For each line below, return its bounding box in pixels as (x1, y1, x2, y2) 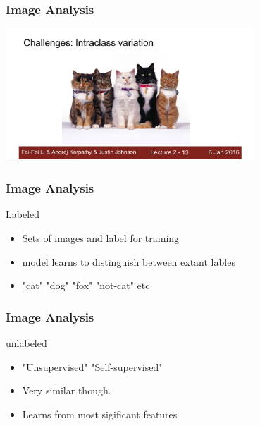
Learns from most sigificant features (22, 406, 178, 421)
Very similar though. (22, 383, 111, 398)
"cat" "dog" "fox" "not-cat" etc (22, 278, 150, 293)
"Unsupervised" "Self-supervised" (22, 359, 163, 374)
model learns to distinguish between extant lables (22, 254, 235, 269)
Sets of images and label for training (22, 231, 180, 245)
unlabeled (6, 336, 47, 350)
